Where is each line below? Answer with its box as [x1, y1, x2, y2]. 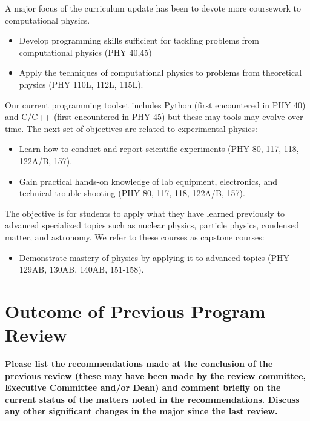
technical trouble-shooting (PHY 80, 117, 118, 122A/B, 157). [19, 187, 245, 199]
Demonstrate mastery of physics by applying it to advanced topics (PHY [19, 251, 289, 264]
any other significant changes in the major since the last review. [5, 405, 278, 417]
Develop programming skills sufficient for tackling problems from [19, 34, 259, 47]
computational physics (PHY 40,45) [19, 45, 152, 58]
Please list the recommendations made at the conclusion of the [5, 357, 273, 370]
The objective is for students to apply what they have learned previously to [5, 207, 285, 219]
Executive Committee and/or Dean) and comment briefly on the [5, 381, 281, 394]
